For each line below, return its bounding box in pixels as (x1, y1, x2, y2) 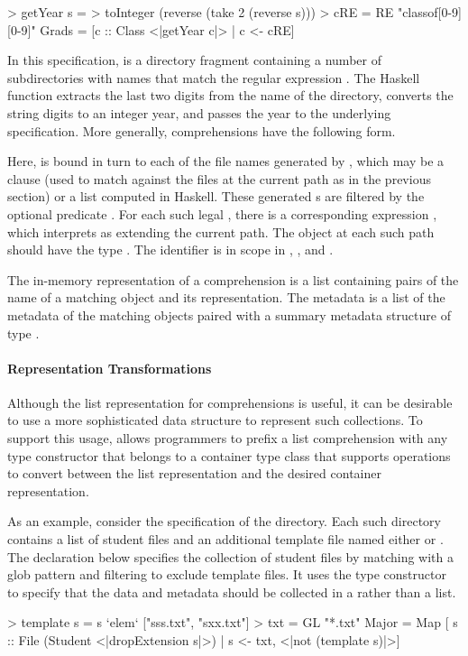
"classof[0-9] (397, 3, 462, 21)
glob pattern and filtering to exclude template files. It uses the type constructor (7, 565, 446, 584)
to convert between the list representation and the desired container (7, 464, 381, 483)
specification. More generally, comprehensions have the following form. (7, 121, 396, 140)
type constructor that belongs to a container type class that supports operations (7, 446, 451, 465)
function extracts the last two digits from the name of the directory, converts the (7, 86, 454, 105)
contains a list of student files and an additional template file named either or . (7, 530, 444, 549)
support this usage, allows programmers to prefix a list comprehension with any (7, 429, 448, 448)
